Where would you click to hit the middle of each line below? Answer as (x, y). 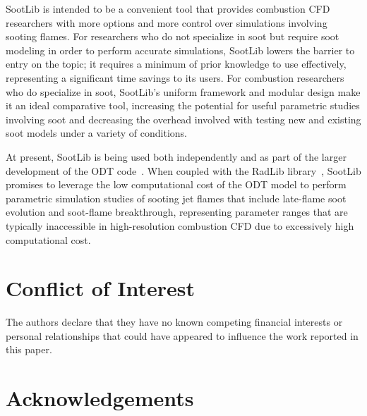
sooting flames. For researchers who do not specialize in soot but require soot (173, 36)
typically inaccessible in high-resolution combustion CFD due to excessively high (180, 225)
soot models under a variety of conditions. (96, 133)
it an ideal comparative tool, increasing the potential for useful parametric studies (183, 105)
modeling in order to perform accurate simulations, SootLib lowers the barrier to (180, 50)
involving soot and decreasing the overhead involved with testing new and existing (183, 119)
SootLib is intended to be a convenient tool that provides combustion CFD (168, 8)
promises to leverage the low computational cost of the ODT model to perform (176, 184)
